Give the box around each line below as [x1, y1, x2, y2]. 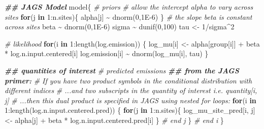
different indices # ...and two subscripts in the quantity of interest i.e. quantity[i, [5, 85, 257, 96]
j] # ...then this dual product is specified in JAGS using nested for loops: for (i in [5, 95, 256, 105]
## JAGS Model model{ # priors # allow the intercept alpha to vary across [5, 2, 253, 12]
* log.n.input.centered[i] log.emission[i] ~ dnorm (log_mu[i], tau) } [5, 48, 209, 59]
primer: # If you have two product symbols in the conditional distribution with [5, 75, 252, 85]
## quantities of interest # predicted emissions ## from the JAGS [5, 65, 239, 75]
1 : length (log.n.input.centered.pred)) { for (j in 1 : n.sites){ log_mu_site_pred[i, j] [5, 105, 255, 115]
